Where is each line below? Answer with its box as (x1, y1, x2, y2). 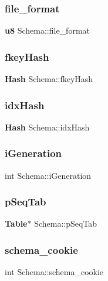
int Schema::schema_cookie (5, 266, 104, 278)
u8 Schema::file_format (5, 24, 90, 37)
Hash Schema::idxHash (5, 120, 90, 133)
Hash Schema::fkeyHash (5, 73, 93, 85)
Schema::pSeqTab (34, 217, 97, 230)
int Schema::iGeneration (5, 169, 92, 181)
